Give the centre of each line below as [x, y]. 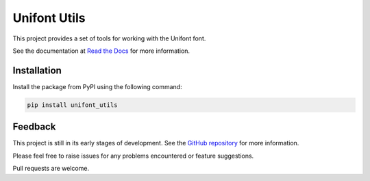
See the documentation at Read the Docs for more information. [101, 51]
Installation [37, 70]
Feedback [34, 127]
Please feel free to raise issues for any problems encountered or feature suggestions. [133, 156]
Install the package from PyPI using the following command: [97, 86]
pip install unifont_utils [72, 105]
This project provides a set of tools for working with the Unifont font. [109, 38]
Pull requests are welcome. [51, 169]
